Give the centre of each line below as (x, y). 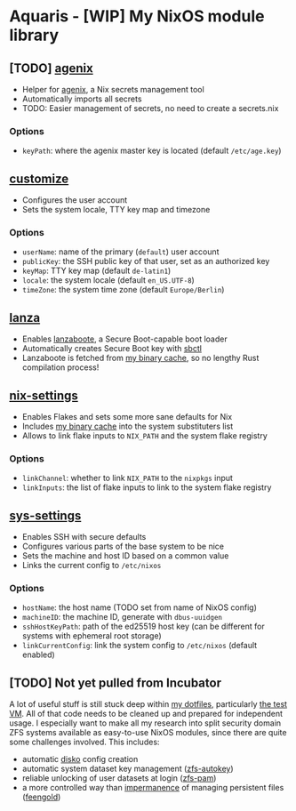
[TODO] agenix (51, 68)
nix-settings (44, 395)
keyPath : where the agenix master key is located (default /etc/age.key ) (152, 151)
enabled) (38, 654)
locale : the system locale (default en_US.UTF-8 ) (108, 280)
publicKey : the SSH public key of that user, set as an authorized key (146, 261)
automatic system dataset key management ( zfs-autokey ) (128, 769)
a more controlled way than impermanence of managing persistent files (153, 788)
